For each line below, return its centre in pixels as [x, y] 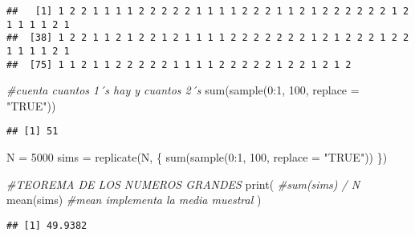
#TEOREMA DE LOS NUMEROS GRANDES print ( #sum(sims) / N [183, 184]
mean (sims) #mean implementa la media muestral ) [134, 200]
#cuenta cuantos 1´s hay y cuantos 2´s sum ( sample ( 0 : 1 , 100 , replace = [183, 90]
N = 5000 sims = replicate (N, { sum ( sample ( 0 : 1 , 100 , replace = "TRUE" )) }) [197, 157]
